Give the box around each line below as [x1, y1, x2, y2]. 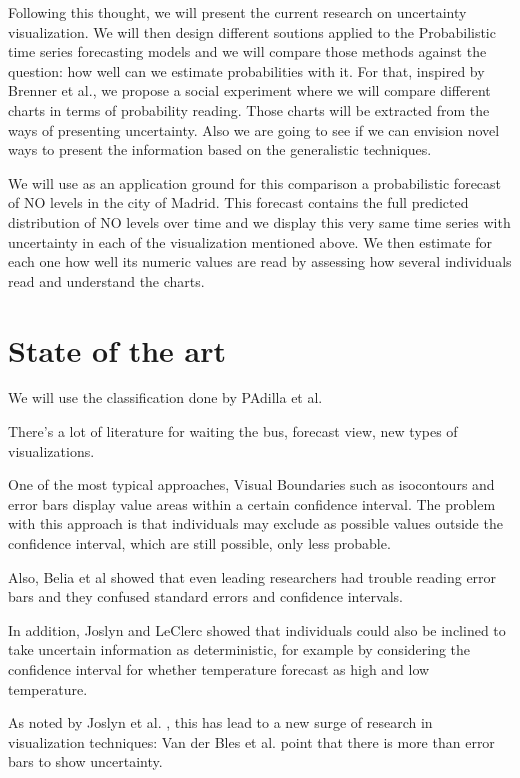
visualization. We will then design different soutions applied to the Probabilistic [8, 21, 496, 42]
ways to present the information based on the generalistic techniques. [8, 139, 432, 160]
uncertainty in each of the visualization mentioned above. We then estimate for [8, 231, 493, 252]
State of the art [8, 329, 227, 370]
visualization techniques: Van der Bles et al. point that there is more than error [8, 731, 495, 752]
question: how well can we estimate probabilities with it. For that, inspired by [8, 60, 485, 81]
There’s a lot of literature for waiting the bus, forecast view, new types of [8, 421, 458, 442]
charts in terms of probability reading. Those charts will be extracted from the [8, 99, 490, 120]
